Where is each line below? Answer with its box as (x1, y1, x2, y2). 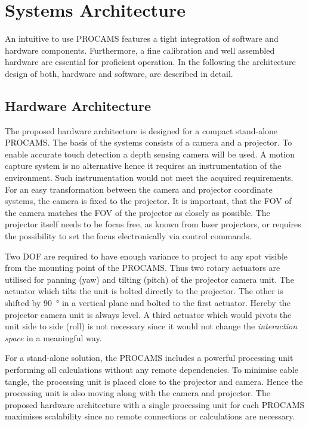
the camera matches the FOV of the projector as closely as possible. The (5, 206, 270, 218)
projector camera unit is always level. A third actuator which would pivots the (5, 308, 292, 320)
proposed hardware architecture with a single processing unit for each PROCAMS (5, 398, 305, 410)
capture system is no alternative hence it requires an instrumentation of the (5, 159, 282, 172)
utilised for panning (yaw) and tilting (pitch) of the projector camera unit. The (5, 273, 294, 285)
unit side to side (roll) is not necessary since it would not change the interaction (5, 320, 298, 332)
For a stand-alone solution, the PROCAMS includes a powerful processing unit (5, 351, 293, 364)
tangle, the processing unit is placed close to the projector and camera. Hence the (5, 375, 303, 387)
